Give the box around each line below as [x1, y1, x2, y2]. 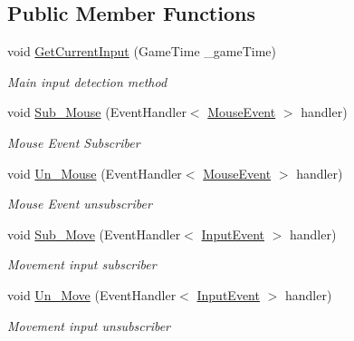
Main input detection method [7, 72, 167, 91]
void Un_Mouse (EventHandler [7, 163, 182, 182]
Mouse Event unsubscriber [7, 194, 152, 213]
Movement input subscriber [7, 255, 157, 274]
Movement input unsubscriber [7, 316, 171, 335]
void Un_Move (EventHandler [7, 285, 177, 304]
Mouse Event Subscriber [7, 132, 140, 151]
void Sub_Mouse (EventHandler [7, 102, 187, 122]
